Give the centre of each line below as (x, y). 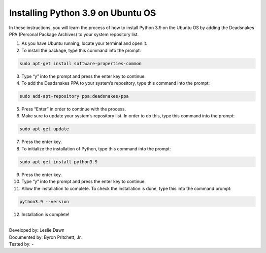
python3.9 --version (44, 201)
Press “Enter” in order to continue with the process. (74, 109)
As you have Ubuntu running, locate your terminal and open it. (84, 43)
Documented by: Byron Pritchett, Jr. (46, 237)
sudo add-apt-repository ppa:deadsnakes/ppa (74, 96)
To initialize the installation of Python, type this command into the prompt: (96, 148)
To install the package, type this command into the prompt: (81, 50)
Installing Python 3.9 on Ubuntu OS (83, 13)
